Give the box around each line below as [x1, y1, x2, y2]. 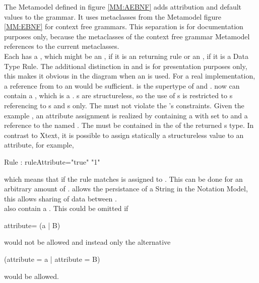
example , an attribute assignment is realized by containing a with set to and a [4, 110, 248, 120]
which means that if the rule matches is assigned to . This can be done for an [4, 173, 243, 184]
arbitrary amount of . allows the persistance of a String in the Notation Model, [4, 183, 248, 194]
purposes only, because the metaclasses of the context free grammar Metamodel [4, 31, 250, 41]
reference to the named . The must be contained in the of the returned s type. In [4, 120, 254, 130]
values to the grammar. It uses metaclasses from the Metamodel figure [4, 11, 222, 22]
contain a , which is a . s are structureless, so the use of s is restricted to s [4, 90, 233, 101]
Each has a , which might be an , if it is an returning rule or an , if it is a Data [4, 50, 248, 61]
